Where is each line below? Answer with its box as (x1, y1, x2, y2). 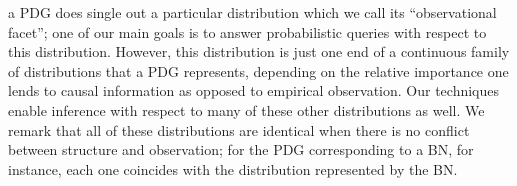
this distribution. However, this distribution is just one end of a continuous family (8, 41, 510, 62)
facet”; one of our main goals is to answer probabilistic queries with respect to (8, 21, 487, 42)
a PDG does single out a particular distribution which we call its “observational (8, 2, 497, 22)
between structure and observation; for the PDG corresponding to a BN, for (8, 139, 474, 160)
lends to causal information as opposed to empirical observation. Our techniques (8, 80, 500, 101)
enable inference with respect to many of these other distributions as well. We (8, 99, 485, 120)
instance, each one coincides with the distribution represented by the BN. (8, 158, 458, 179)
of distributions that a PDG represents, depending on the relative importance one (8, 60, 509, 81)
